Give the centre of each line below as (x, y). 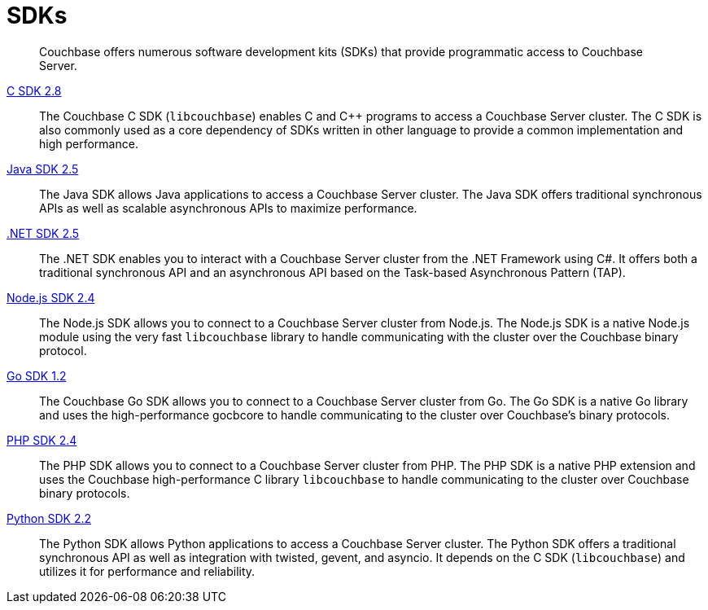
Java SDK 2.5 (43, 169)
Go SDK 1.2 (37, 375)
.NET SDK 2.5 (43, 233)
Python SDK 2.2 (49, 518)
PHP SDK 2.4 (42, 440)
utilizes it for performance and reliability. (147, 571)
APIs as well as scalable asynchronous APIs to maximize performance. (228, 208)
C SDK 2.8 (34, 90)
